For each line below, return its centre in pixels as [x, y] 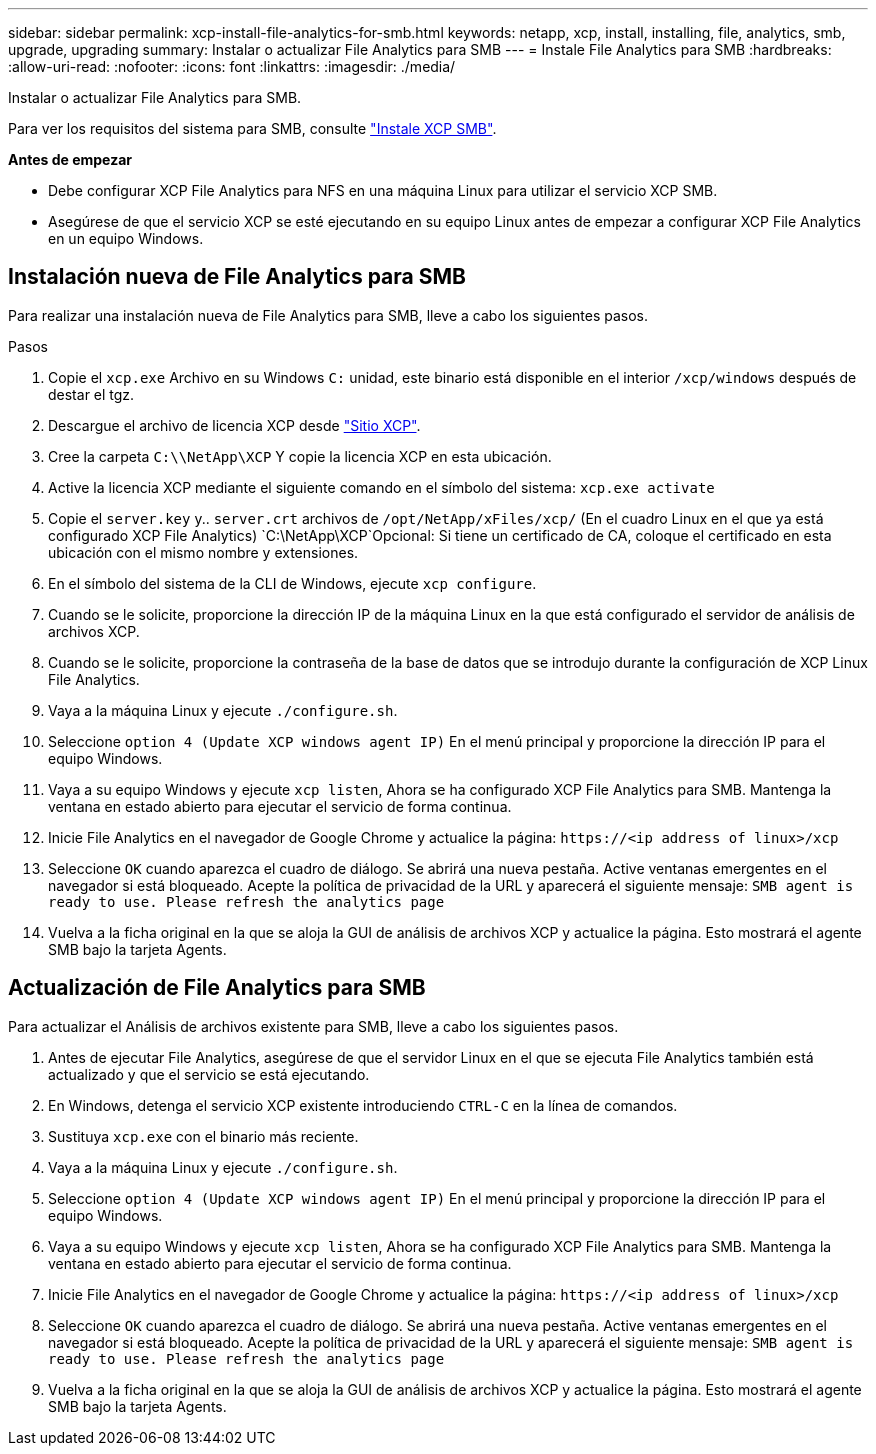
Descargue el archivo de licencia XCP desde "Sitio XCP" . [234, 425]
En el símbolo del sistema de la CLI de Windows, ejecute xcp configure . [292, 583]
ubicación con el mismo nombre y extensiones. [203, 552]
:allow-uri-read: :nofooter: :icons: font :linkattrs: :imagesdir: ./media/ [232, 66]
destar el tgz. [91, 394]
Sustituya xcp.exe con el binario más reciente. [203, 1136]
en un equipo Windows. [126, 238]
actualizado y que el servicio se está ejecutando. [209, 1074]
